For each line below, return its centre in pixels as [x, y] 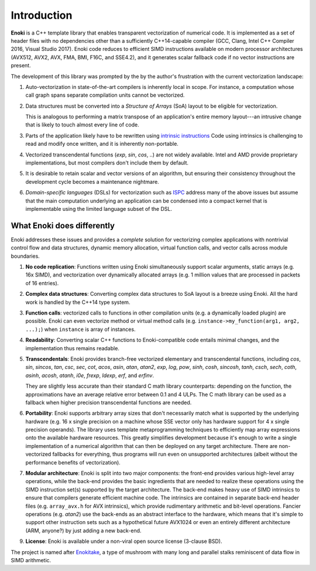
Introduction [42, 15]
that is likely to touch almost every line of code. [83, 125]
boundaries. [25, 256]
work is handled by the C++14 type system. [78, 302]
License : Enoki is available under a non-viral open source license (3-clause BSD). [124, 541]
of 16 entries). [42, 283]
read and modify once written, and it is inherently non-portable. [102, 144]
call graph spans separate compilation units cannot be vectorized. [105, 95]
